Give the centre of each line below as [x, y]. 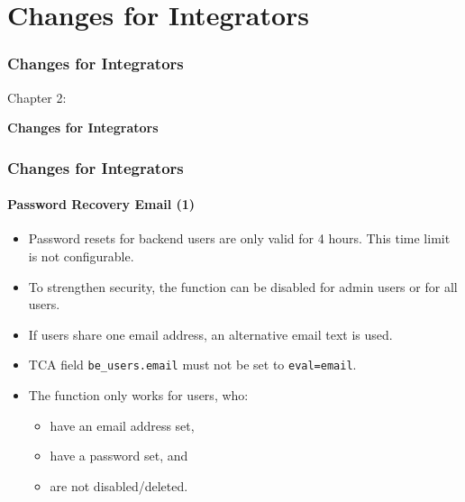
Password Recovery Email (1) [101, 204]
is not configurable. [81, 256]
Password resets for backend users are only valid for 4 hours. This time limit [239, 238]
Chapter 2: [37, 97]
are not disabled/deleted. [119, 485]
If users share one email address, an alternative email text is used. [210, 334]
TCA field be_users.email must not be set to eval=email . [192, 365]
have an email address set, [122, 425]
